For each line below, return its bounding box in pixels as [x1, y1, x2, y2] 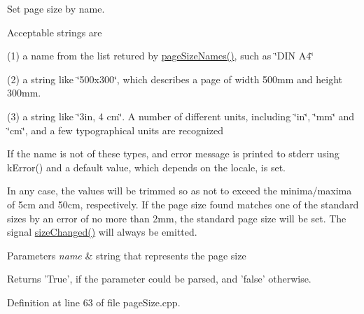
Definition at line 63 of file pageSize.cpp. [7, 294, 181, 309]
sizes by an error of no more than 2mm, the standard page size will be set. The [7, 210, 346, 225]
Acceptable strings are [7, 24, 102, 39]
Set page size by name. [7, 1, 105, 15]
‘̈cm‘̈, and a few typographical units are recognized [7, 122, 223, 137]
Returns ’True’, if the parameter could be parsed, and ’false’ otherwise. [7, 271, 311, 286]
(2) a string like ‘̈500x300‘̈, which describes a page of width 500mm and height [7, 71, 343, 86]
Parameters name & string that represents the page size [7, 248, 246, 262]
